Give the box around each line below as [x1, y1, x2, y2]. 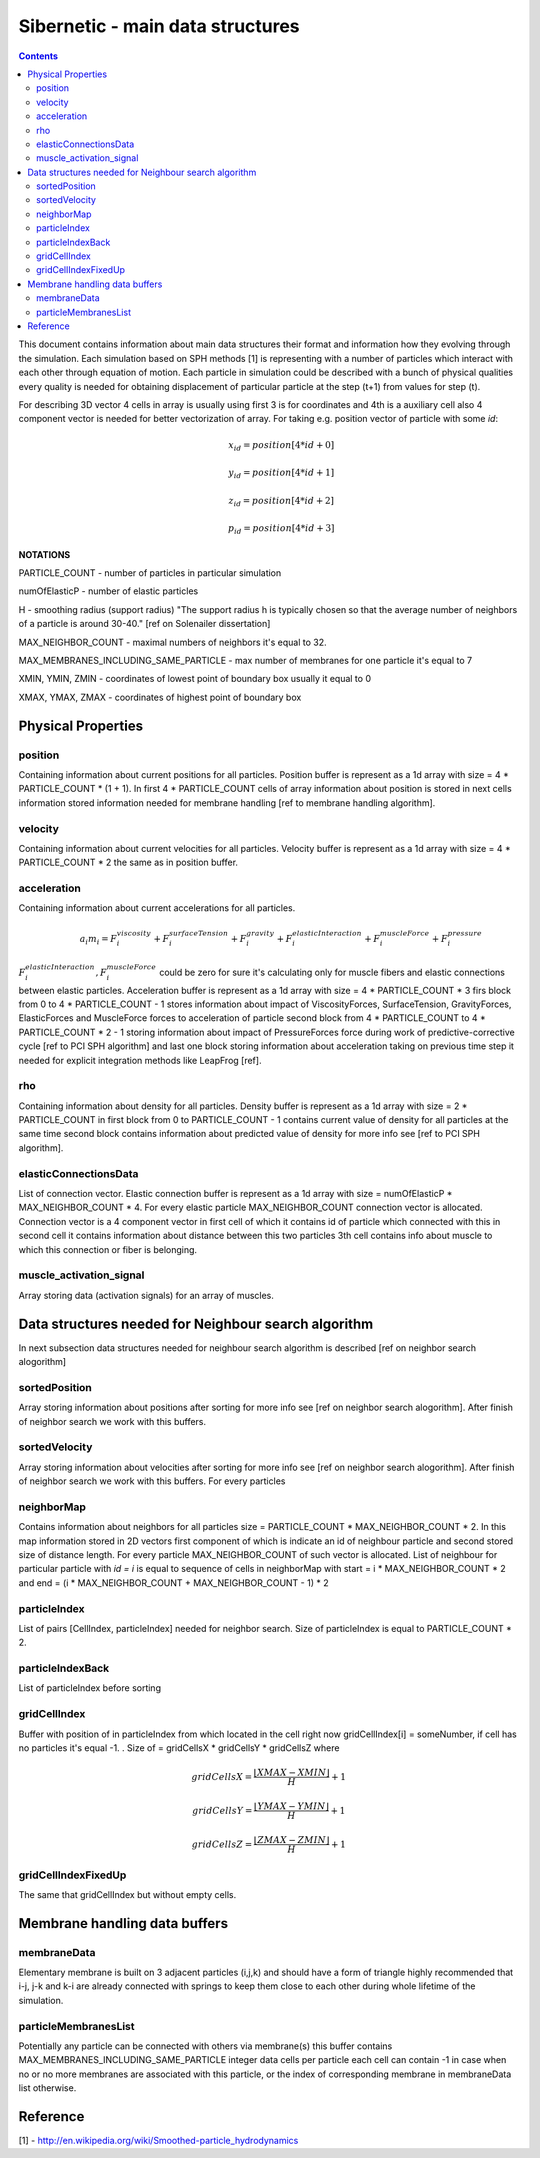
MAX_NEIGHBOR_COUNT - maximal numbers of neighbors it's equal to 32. [18, 636, 327, 648]
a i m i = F [79, 933, 118, 947]
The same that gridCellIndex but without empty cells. [18, 1888, 237, 1900]
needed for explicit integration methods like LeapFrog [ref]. [18, 1054, 262, 1066]
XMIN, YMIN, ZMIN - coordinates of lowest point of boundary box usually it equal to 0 [18, 673, 372, 685]
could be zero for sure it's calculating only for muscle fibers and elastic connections [158, 966, 505, 978]
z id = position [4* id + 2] [228, 495, 335, 509]
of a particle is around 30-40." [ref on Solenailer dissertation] [18, 618, 271, 630]
